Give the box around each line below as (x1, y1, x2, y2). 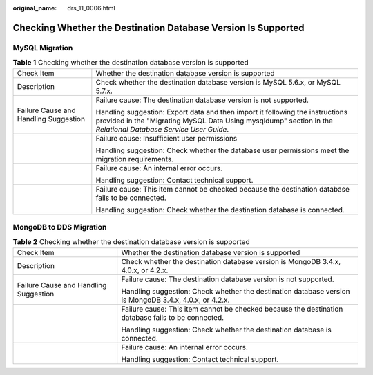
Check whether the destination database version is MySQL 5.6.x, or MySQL (95, 77, 341, 87)
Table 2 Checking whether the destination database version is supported (12, 237, 250, 247)
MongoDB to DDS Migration (12, 222, 107, 232)
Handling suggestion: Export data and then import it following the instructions (95, 107, 348, 116)
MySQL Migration (12, 43, 73, 52)
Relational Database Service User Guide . (95, 124, 229, 134)
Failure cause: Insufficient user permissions (95, 133, 238, 143)
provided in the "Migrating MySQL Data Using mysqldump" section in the (95, 116, 333, 125)
